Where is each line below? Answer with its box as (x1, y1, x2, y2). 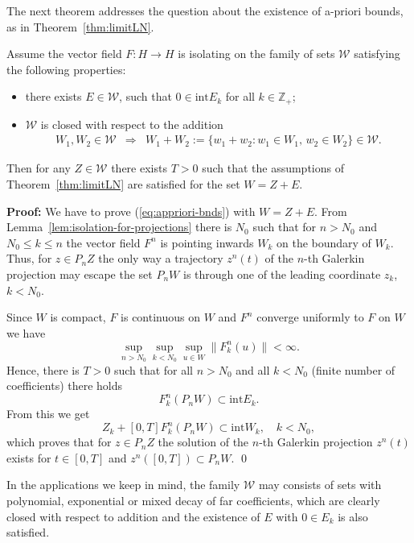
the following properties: (6, 60, 126, 77)
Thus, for (6, 250, 52, 267)
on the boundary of (276, 234, 371, 251)
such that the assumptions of (202, 160, 344, 176)
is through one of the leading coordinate (182, 266, 381, 283)
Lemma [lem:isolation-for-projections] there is (6, 218, 232, 235)
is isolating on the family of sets (178, 45, 335, 62)
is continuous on (121, 309, 201, 325)
